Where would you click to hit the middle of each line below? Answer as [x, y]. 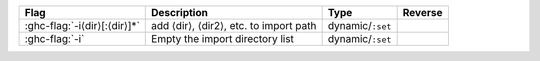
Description [180, 12]
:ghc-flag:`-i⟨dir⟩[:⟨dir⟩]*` [82, 25]
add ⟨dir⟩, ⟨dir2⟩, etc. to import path [234, 25]
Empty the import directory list [223, 38]
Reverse [422, 12]
